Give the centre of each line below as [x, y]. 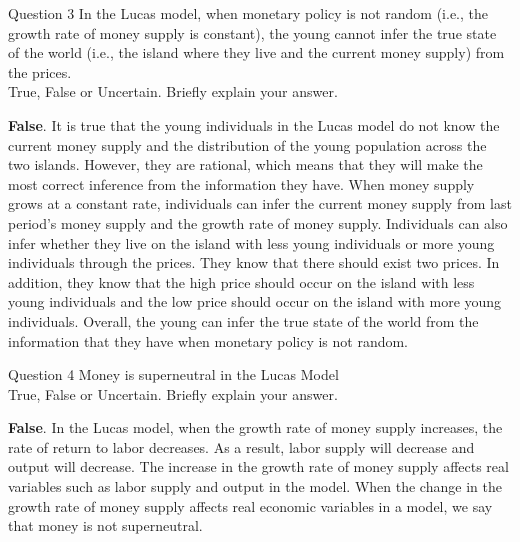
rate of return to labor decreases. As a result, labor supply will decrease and [241, 446]
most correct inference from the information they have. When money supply [241, 183]
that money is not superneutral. [105, 525]
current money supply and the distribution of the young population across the [247, 144]
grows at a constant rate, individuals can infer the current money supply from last [260, 203]
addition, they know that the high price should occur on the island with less [241, 281]
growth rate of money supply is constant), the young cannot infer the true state [252, 32]
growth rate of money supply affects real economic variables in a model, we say [250, 505]
